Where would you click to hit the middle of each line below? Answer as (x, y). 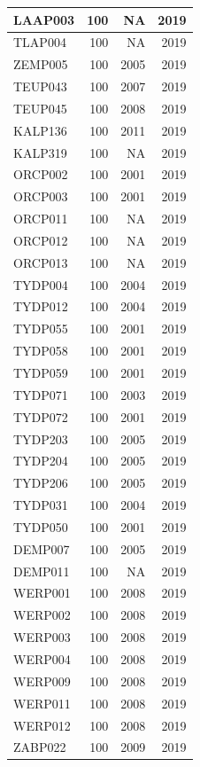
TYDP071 (41, 394)
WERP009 (42, 681)
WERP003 (42, 637)
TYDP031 (41, 505)
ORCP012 (41, 240)
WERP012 (42, 725)
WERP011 (42, 703)
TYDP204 (41, 461)
